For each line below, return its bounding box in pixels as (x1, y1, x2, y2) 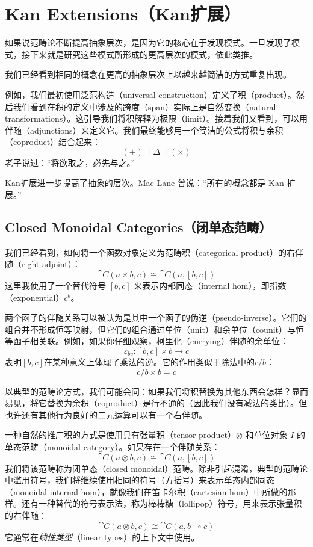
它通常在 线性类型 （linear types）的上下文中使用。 (5, 530, 200, 543)
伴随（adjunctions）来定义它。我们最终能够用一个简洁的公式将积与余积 (5, 123, 284, 136)
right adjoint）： (21, 258, 81, 270)
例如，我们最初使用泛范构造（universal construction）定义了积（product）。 (5, 88, 296, 100)
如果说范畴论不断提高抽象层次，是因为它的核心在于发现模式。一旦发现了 (5, 36, 291, 49)
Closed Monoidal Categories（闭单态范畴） (5, 218, 272, 236)
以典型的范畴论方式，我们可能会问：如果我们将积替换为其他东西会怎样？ (5, 385, 291, 397)
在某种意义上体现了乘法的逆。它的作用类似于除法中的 (43, 356, 255, 368)
